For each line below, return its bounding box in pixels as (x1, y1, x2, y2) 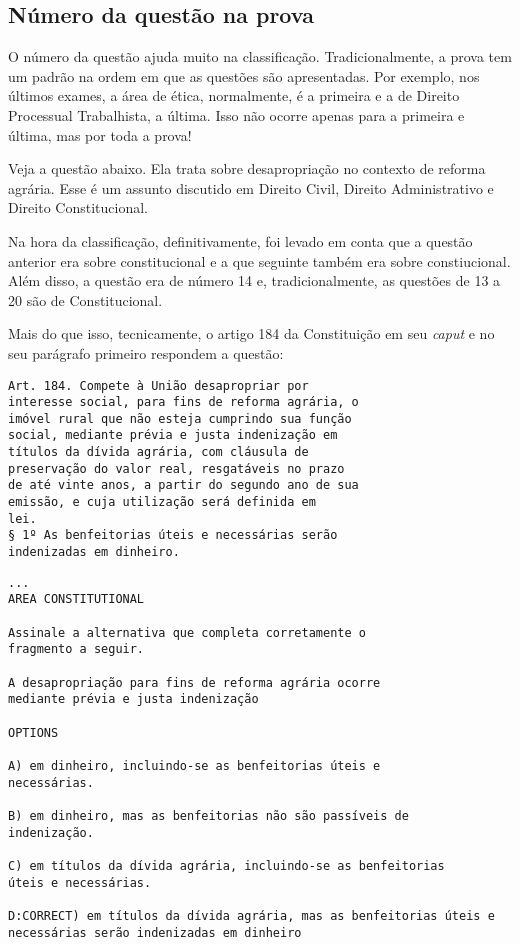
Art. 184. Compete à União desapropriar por (8, 378, 309, 393)
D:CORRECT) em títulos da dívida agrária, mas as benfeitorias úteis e (8, 908, 495, 923)
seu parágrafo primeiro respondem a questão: (8, 342, 284, 363)
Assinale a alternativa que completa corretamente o (8, 625, 366, 640)
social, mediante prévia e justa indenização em (8, 428, 338, 443)
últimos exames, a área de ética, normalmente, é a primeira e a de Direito (8, 85, 460, 106)
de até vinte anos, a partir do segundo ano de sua (8, 478, 359, 493)
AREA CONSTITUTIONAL (8, 592, 145, 607)
